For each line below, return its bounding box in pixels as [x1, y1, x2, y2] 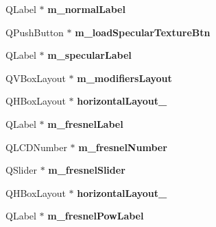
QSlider [5, 163, 37, 177]
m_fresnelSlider [48, 163, 125, 177]
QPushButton [5, 25, 64, 39]
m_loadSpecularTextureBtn [75, 25, 211, 39]
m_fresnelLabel [47, 116, 123, 131]
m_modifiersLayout [77, 70, 172, 85]
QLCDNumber [5, 139, 67, 154]
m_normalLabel [47, 2, 125, 16]
